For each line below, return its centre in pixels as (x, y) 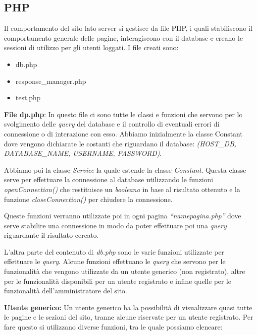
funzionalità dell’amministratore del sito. (66, 291)
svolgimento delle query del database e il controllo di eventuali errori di (112, 124)
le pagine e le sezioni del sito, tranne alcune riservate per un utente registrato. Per (129, 317)
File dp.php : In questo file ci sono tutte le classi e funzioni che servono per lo (123, 114)
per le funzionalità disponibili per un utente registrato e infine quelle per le (118, 281)
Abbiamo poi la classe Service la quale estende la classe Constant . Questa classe (125, 169)
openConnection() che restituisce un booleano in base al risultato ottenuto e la (122, 189)
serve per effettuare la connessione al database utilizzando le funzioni (109, 179)
